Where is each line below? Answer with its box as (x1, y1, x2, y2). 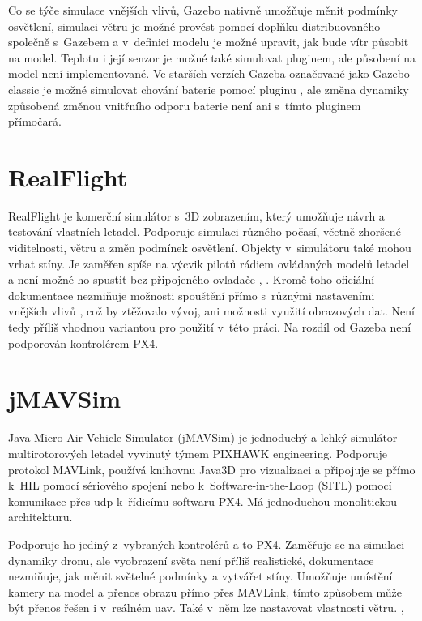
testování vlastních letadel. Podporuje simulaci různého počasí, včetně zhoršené (8, 223, 401, 240)
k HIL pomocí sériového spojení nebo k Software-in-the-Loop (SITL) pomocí (8, 477, 392, 494)
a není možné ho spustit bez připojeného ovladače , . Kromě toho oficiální (8, 271, 375, 288)
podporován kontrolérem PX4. (8, 334, 159, 351)
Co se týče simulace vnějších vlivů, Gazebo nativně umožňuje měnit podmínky (8, 2, 398, 18)
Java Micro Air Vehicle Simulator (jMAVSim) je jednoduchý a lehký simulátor (8, 429, 398, 446)
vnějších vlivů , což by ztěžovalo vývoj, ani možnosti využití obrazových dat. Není (8, 302, 415, 319)
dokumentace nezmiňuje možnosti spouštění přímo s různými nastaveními (8, 286, 375, 303)
